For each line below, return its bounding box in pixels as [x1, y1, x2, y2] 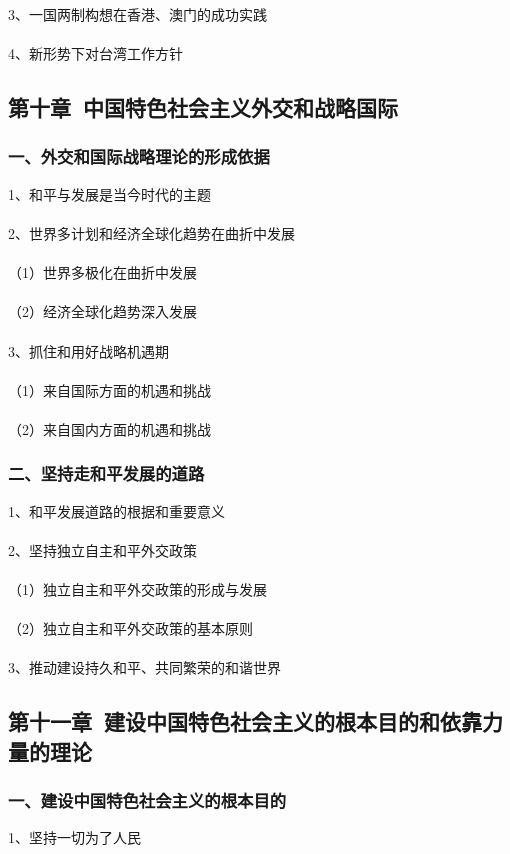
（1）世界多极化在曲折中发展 [8, 262, 197, 283]
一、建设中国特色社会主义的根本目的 [8, 788, 287, 813]
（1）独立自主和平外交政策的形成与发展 [8, 579, 267, 600]
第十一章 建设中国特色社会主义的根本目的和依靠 [8, 706, 483, 737]
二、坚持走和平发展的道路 [8, 461, 205, 486]
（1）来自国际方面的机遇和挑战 [8, 379, 211, 400]
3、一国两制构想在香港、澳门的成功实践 [8, 4, 267, 24]
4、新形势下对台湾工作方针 [8, 43, 183, 64]
